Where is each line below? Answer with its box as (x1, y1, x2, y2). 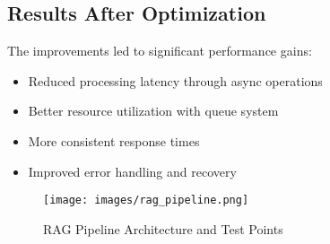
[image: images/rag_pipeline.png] (43, 194, 249, 207)
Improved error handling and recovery (28, 161, 237, 180)
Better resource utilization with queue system (28, 101, 279, 120)
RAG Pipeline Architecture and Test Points (43, 219, 283, 238)
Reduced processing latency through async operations (28, 71, 323, 90)
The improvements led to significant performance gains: (7, 41, 312, 60)
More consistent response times (28, 131, 200, 150)
